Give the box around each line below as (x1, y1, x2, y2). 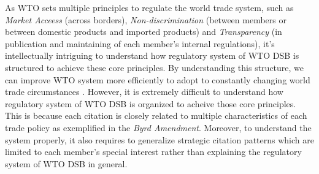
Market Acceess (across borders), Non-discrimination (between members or (5, 13, 286, 26)
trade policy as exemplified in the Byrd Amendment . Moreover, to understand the (5, 121, 312, 134)
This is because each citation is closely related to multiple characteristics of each (5, 109, 307, 122)
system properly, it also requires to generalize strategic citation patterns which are (5, 133, 314, 146)
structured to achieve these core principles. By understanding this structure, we (5, 61, 304, 74)
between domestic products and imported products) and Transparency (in (5, 25, 282, 38)
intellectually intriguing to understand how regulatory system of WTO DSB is (5, 49, 299, 62)
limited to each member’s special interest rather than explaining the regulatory (5, 145, 302, 158)
